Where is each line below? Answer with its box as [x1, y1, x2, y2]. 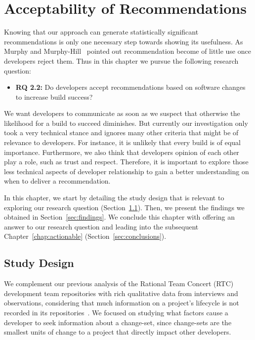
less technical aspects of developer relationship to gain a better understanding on [4, 166, 249, 176]
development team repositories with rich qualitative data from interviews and [4, 288, 238, 298]
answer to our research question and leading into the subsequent [4, 221, 199, 231]
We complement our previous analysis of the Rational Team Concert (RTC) [4, 278, 234, 289]
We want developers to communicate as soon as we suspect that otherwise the [4, 108, 240, 118]
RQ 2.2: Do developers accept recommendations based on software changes [15, 82, 246, 92]
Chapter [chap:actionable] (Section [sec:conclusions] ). [4, 231, 167, 241]
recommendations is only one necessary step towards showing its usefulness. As [4, 36, 243, 46]
